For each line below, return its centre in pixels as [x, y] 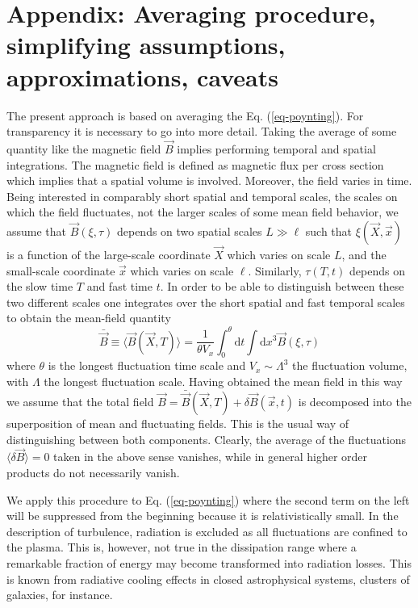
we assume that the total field [80, 401]
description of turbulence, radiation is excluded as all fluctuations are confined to [207, 531]
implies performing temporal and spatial [276, 148]
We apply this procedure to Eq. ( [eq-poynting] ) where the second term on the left [208, 499]
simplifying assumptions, [146, 45]
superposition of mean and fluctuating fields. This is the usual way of [178, 423]
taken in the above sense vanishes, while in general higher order [211, 457]
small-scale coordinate [61, 270]
